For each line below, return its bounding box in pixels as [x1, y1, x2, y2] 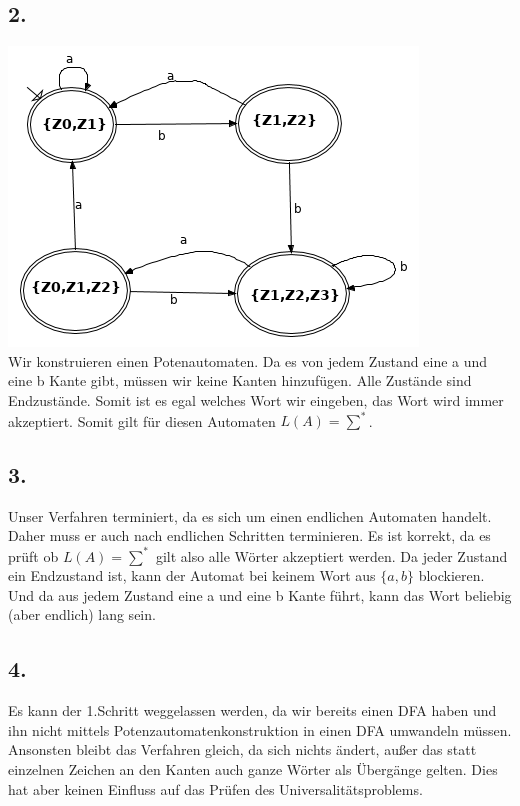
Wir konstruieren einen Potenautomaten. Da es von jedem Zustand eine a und [8, 350, 488, 371]
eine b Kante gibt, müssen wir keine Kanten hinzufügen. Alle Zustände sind [8, 370, 472, 391]
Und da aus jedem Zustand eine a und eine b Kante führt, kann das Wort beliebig [8, 584, 512, 605]
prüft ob [8, 545, 59, 566]
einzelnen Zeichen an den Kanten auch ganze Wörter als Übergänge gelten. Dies [8, 758, 498, 779]
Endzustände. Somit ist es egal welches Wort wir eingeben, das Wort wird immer [8, 389, 504, 410]
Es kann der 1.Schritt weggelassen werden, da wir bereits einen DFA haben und [8, 700, 497, 721]
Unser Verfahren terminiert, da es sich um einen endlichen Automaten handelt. [8, 505, 492, 526]
